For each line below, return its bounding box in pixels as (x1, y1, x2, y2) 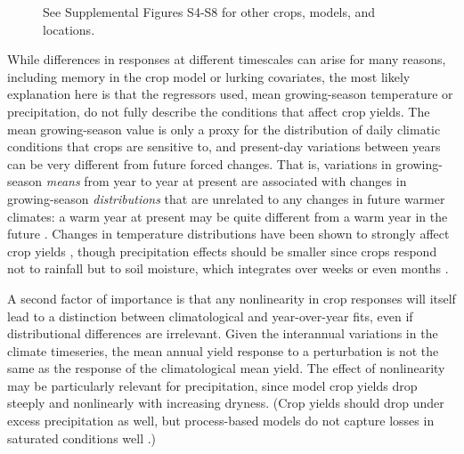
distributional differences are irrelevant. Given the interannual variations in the (7, 324, 438, 343)
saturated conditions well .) (7, 428, 157, 447)
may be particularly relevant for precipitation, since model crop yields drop (7, 376, 418, 394)
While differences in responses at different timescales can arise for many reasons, (7, 50, 446, 69)
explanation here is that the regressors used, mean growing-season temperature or (7, 85, 453, 103)
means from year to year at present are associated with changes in (45, 172, 407, 191)
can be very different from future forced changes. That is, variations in (7, 154, 392, 173)
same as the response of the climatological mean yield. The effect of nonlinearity (7, 359, 445, 377)
